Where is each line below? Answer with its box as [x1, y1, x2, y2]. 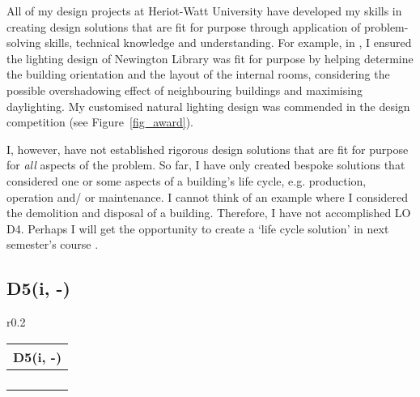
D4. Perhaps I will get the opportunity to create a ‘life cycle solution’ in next [6, 220, 389, 237]
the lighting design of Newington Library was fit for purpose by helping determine [6, 49, 414, 66]
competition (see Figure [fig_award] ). [6, 113, 193, 130]
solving [6, 34, 41, 51]
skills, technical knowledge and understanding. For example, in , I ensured [45, 34, 412, 51]
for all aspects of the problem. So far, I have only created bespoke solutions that [6, 156, 405, 173]
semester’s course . [6, 236, 99, 253]
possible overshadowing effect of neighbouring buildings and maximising [6, 81, 363, 98]
